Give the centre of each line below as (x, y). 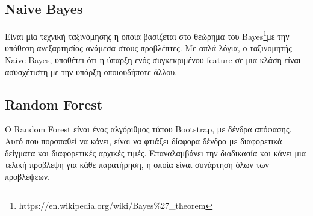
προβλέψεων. (27, 176)
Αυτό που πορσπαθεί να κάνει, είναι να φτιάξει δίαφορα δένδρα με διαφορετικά (144, 141)
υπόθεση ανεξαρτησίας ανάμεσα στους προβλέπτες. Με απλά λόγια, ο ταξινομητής (148, 48)
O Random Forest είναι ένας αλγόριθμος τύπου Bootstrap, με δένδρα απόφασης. (148, 129)
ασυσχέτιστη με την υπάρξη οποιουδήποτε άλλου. (91, 71)
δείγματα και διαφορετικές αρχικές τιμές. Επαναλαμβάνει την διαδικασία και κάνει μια (156, 153)
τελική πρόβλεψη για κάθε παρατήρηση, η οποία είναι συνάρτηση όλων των (137, 165)
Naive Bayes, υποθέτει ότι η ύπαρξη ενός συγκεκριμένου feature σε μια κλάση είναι (153, 60)
